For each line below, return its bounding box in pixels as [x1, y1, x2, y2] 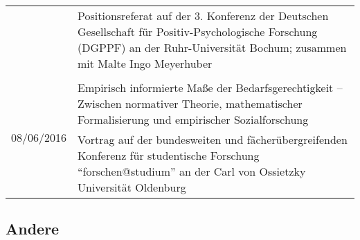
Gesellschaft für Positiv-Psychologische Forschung [78, 24, 318, 39]
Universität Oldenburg [78, 179, 186, 195]
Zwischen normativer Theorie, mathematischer [78, 95, 303, 111]
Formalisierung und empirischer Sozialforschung [78, 111, 309, 127]
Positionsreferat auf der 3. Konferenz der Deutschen [78, 8, 329, 24]
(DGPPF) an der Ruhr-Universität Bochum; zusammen [78, 39, 347, 55]
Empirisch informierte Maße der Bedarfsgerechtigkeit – [78, 80, 343, 95]
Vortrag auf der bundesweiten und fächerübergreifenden [78, 131, 348, 147]
